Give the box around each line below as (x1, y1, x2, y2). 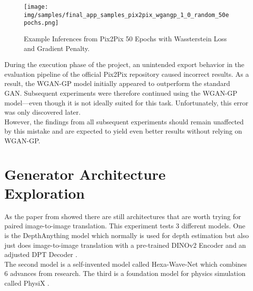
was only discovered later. (4, 107, 81, 117)
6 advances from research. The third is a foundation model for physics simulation (4, 268, 246, 278)
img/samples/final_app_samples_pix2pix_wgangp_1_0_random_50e (24, 11, 229, 18)
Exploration (4, 183, 85, 203)
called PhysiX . (4, 277, 50, 288)
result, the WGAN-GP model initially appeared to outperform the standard (4, 78, 230, 88)
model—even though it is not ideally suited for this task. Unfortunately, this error (4, 97, 249, 107)
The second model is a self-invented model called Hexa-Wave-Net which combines (4, 258, 247, 269)
